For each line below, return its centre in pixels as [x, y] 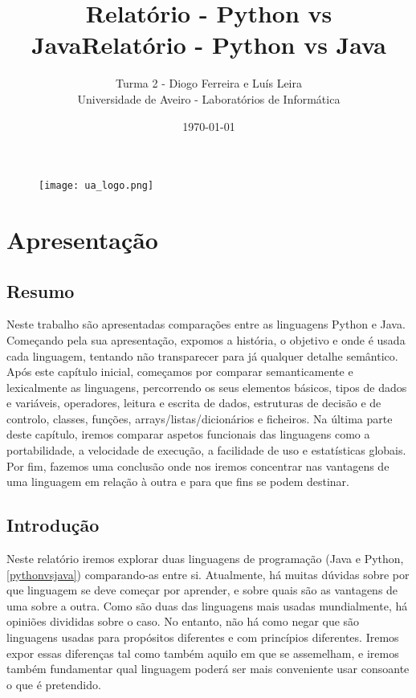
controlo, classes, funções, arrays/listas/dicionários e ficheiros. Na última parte [200, 418]
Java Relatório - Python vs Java [209, 45]
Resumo [41, 290]
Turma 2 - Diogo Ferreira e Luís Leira [209, 83]
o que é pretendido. [54, 684]
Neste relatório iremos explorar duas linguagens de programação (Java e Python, [205, 559]
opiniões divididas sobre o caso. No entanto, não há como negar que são [183, 621]
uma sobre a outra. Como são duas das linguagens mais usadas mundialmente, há [207, 605]
